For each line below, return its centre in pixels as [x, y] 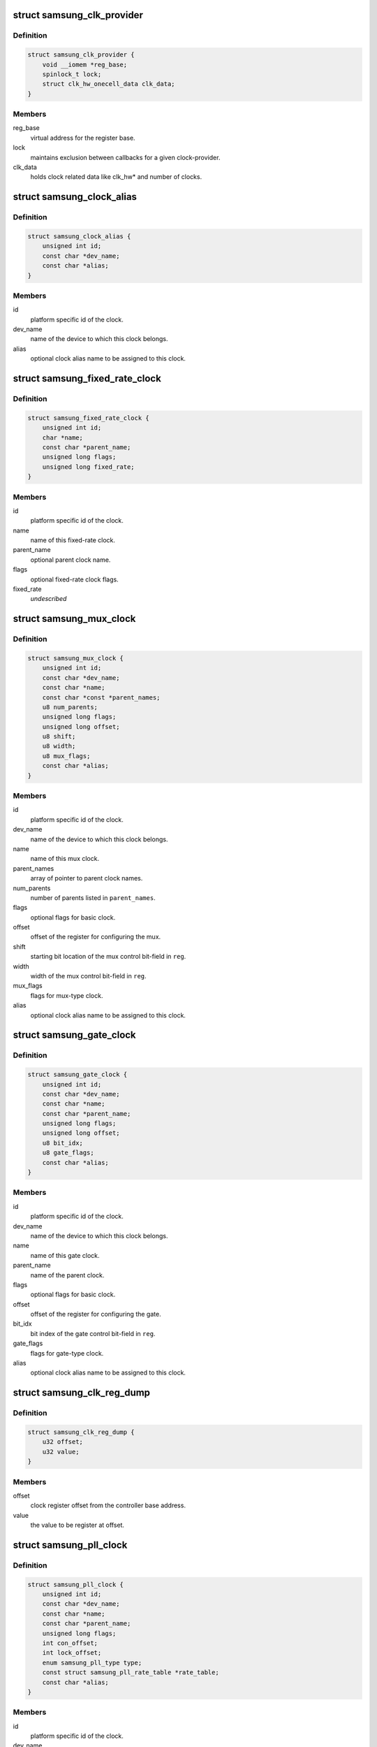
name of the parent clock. [67, 1275]
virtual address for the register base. [83, 138]
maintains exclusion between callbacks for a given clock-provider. [125, 157]
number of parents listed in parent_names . [93, 897]
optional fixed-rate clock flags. [74, 579]
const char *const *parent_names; [101, 697]
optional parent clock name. [71, 560]
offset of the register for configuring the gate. [96, 1314]
